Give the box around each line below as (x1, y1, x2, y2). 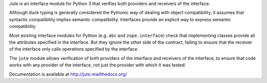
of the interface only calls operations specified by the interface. (9, 46, 139, 52)
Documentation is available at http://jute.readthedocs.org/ (9, 71, 127, 77)
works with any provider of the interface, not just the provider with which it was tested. (9, 62, 186, 68)
